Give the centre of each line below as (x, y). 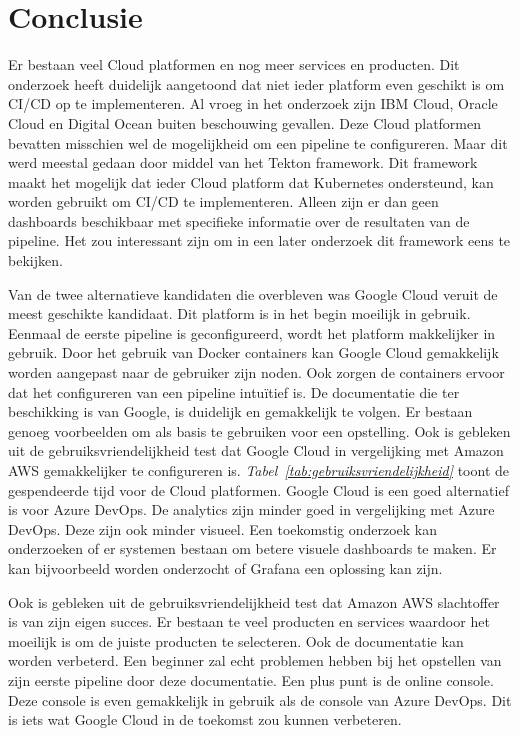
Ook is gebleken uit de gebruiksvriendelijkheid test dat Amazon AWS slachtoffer (254, 601)
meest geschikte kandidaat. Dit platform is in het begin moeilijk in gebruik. (239, 313)
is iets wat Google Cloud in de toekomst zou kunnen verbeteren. (205, 719)
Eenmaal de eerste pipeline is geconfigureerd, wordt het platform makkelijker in (252, 332)
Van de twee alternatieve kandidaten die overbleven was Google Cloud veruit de (253, 293)
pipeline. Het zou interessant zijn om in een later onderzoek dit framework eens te (259, 240)
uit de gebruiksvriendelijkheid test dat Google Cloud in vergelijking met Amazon (256, 450)
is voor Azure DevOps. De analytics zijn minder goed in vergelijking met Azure (251, 509)
